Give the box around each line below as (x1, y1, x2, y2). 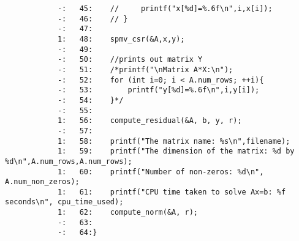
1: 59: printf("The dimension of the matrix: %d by (57, 147, 295, 156)
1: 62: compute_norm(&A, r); (57, 208, 198, 217)
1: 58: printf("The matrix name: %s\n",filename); (57, 136, 290, 146)
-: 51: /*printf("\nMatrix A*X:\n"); (57, 65, 233, 74)
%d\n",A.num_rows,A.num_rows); (5, 157, 132, 166)
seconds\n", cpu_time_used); (5, 198, 124, 207)
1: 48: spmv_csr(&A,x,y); (57, 34, 185, 43)
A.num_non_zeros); (5, 177, 80, 187)
